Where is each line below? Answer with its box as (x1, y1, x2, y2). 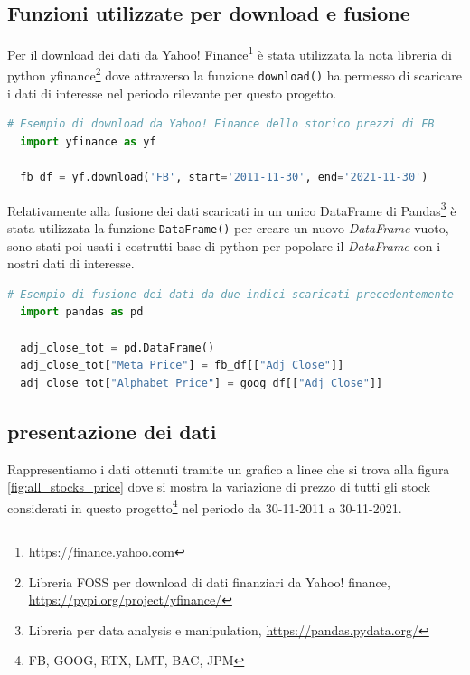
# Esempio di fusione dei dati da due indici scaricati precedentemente (7, 287, 454, 301)
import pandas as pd (20, 305, 144, 319)
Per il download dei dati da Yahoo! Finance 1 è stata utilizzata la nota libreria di (7, 42, 452, 63)
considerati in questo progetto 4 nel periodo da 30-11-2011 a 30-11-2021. (7, 495, 402, 517)
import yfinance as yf (20, 135, 156, 148)
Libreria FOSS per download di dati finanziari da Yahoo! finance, (28, 572, 390, 591)
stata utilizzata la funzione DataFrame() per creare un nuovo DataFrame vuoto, (7, 218, 449, 237)
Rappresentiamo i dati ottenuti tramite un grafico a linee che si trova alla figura (7, 459, 450, 478)
